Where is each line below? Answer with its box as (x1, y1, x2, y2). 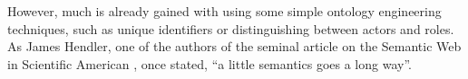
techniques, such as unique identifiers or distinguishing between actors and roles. (7, 19, 454, 38)
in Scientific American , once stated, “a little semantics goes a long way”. (7, 54, 412, 73)
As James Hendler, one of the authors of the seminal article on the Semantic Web (7, 37, 462, 56)
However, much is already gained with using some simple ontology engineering (7, 2, 442, 20)
